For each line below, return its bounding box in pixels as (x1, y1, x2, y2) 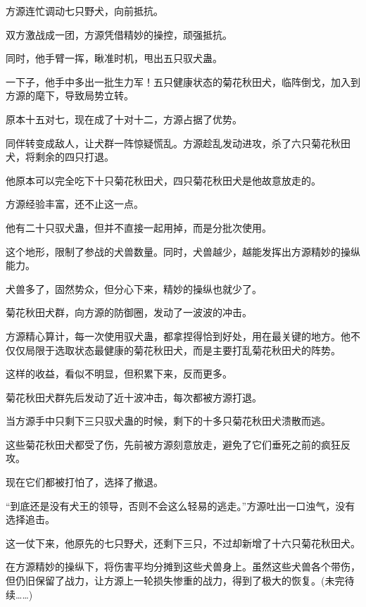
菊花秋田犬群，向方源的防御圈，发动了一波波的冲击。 (6, 305, 252, 320)
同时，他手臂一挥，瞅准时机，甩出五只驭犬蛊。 (6, 51, 222, 65)
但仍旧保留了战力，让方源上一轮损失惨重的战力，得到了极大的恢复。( (6, 573, 325, 588)
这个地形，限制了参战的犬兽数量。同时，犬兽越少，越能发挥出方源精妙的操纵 (6, 244, 360, 258)
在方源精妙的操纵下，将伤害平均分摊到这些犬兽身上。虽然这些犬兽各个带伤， (6, 559, 360, 574)
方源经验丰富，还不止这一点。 (6, 196, 144, 211)
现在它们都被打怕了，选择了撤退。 (6, 475, 163, 489)
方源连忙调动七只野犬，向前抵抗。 (6, 4, 163, 18)
